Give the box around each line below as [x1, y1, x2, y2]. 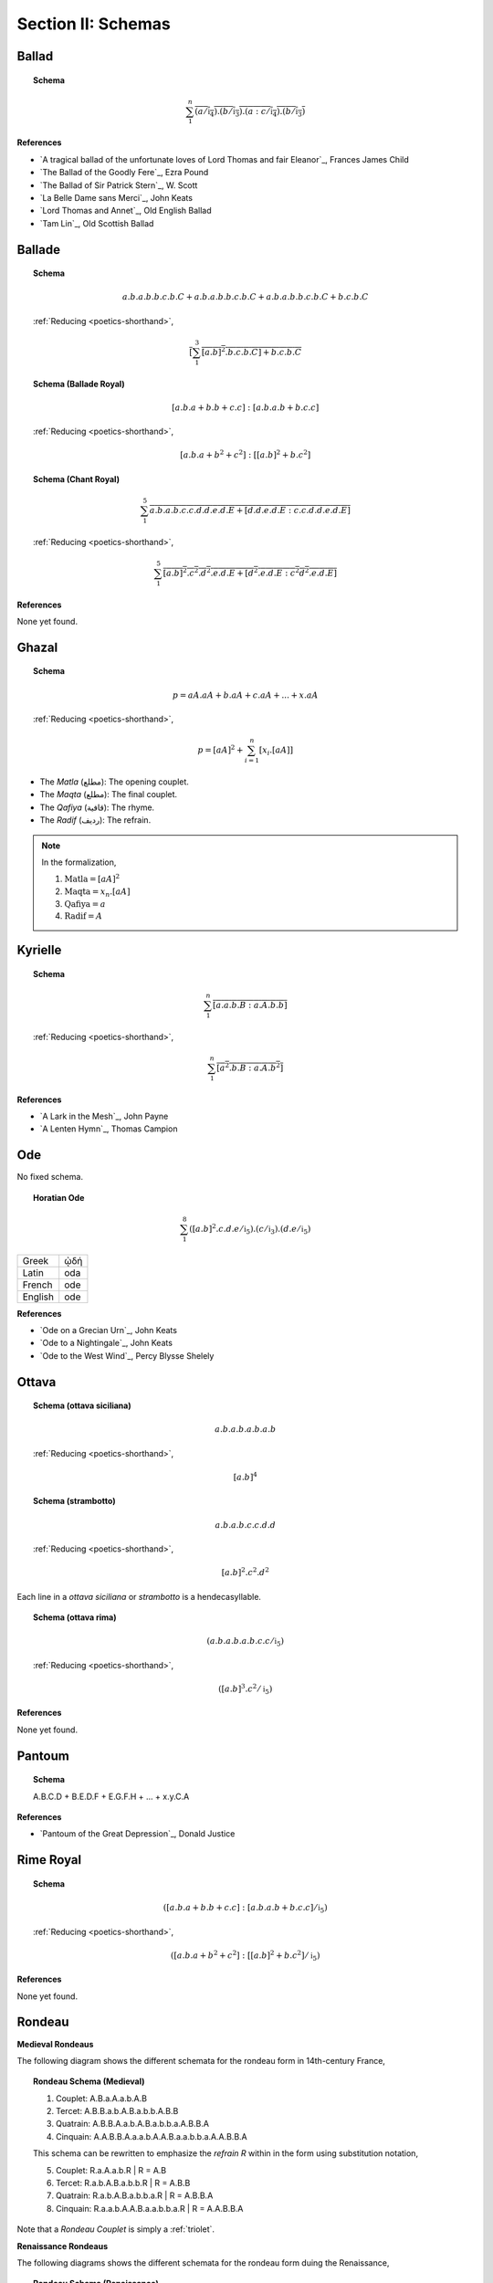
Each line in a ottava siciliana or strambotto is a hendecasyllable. [16, 1591, 262, 1602]
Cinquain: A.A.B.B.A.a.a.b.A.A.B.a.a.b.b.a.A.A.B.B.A [56, 2130, 247, 2141]
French [22, 1278, 53, 1291]
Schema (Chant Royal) [33, 473, 121, 484]
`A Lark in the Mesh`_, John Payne [39, 1110, 169, 1122]
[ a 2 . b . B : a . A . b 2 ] [215, 1061, 284, 1073]
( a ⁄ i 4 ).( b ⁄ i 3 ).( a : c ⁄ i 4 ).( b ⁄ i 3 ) [194, 106, 306, 119]
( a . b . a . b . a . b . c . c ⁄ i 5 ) [206, 1636, 285, 1648]
